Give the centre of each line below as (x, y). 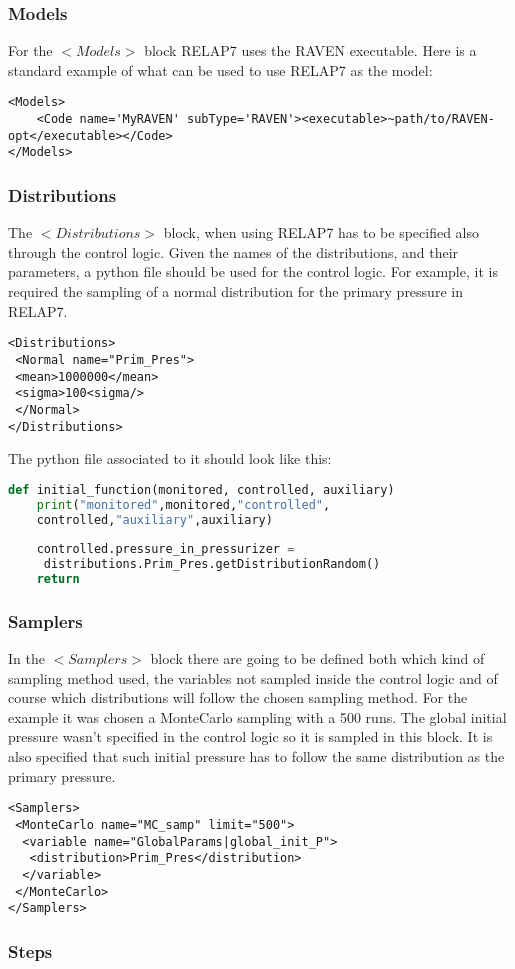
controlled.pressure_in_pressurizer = (165, 549)
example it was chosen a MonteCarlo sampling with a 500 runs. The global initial (257, 716)
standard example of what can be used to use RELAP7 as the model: (220, 69)
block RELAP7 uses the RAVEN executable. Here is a (310, 50)
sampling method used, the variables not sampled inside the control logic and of (253, 677)
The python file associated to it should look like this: (170, 458)
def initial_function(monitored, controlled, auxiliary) (201, 489)
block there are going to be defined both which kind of (317, 658)
